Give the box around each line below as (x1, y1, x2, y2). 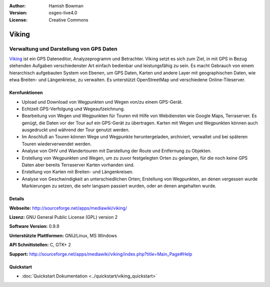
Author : (9, 3, 26, 9)
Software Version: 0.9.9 (9, 223, 59, 229)
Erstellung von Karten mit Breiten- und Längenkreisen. (21, 169, 133, 175)
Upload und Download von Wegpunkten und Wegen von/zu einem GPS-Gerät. (21, 99, 183, 105)
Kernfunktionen (9, 90, 43, 96)
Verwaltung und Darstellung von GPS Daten (9, 45, 117, 52)
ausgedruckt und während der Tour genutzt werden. (21, 127, 130, 133)
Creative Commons (48, 17, 88, 23)
